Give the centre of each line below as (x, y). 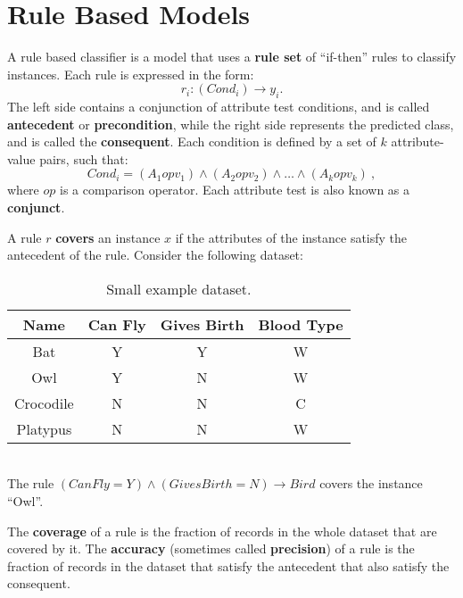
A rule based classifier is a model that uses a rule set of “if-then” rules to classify (232, 57)
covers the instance (371, 483)
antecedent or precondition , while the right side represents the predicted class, (231, 124)
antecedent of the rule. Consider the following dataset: (155, 255)
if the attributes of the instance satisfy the (291, 237)
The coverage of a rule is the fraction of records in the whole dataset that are (222, 531)
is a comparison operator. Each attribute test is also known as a (235, 190)
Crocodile (44, 403)
